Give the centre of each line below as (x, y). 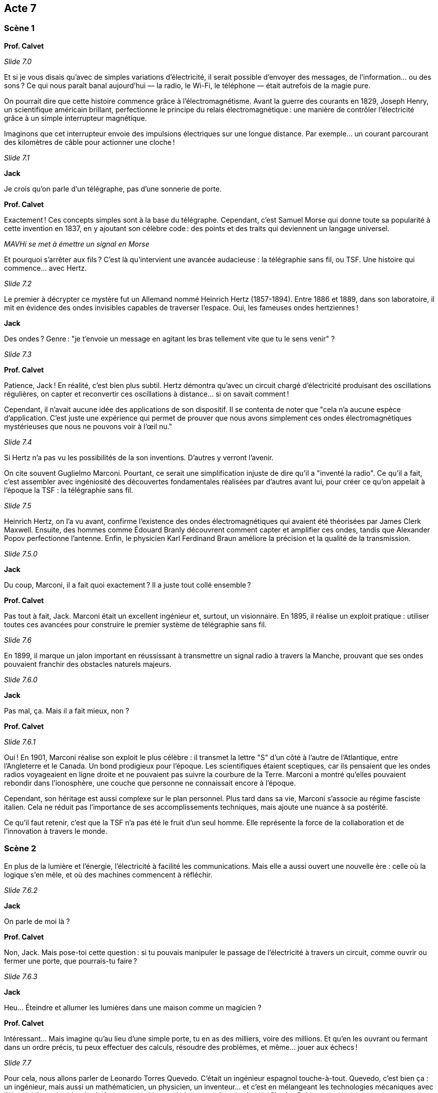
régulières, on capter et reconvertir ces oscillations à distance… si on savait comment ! (147, 394)
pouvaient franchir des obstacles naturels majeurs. (88, 664)
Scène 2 (20, 849)
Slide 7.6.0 (21, 679)
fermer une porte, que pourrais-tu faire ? (71, 961)
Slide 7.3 (18, 354)
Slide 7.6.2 (21, 890)
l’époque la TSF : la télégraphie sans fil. (69, 490)
